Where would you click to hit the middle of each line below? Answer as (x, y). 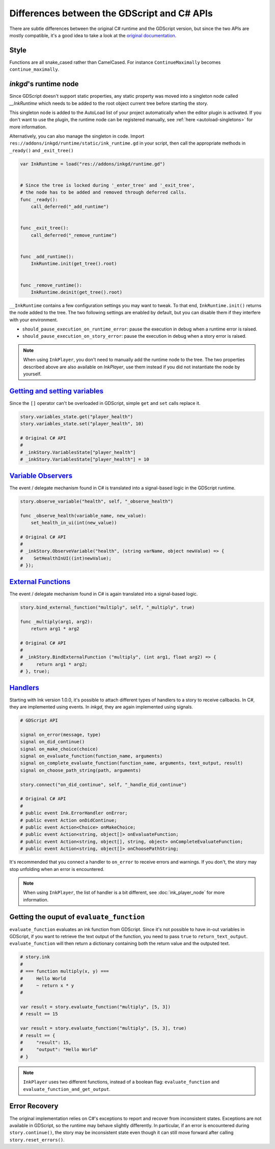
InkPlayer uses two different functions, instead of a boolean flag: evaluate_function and (121, 1082)
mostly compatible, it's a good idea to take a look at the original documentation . (93, 35)
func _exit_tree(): (44, 228)
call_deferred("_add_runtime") (70, 207)
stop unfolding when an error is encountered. (57, 869)
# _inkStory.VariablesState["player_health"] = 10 (85, 459)
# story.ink (35, 957)
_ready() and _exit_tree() (42, 150)
